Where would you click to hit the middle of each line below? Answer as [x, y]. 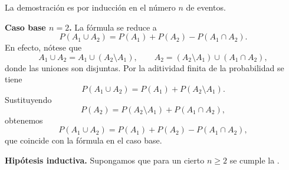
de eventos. [206, 7]
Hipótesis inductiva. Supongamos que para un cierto [105, 160]
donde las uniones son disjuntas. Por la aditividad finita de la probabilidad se [144, 67]
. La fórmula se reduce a [113, 27]
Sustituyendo [28, 99]
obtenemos [24, 120]
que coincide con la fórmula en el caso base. [83, 140]
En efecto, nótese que [43, 47]
